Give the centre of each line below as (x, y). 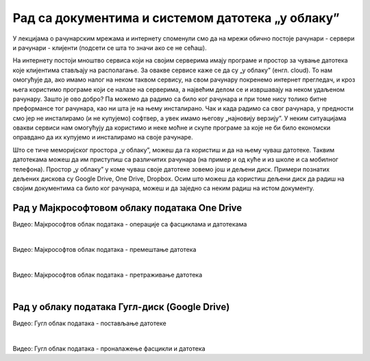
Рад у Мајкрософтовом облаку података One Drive (127, 208)
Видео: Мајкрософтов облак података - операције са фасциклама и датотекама (130, 224)
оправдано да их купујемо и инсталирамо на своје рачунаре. (103, 137)
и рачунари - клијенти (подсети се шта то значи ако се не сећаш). (110, 47)
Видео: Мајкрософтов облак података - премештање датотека (104, 250)
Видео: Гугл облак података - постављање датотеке (90, 323)
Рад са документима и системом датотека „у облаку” (176, 18)
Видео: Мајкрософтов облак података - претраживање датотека (108, 275)
